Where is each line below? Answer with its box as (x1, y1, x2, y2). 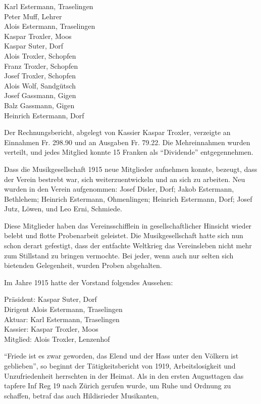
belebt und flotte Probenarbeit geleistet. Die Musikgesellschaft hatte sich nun (4, 230, 243, 241)
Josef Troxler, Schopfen (4, 70, 76, 81)
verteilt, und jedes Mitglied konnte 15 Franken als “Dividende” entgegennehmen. (4, 147, 253, 157)
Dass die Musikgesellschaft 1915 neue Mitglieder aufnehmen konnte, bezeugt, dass (4, 163, 257, 174)
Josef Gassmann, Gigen (4, 90, 76, 101)
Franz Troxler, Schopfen (4, 60, 78, 71)
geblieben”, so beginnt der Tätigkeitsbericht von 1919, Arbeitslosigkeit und (4, 361, 236, 371)
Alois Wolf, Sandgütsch (4, 80, 76, 91)
